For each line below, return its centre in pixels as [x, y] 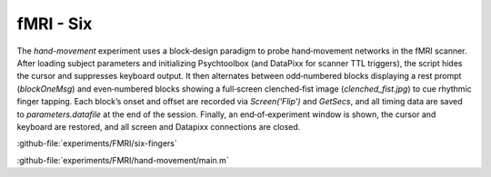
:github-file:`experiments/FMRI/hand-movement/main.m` [123, 160]
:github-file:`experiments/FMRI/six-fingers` [97, 143]
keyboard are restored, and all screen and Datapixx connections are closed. [159, 126]
